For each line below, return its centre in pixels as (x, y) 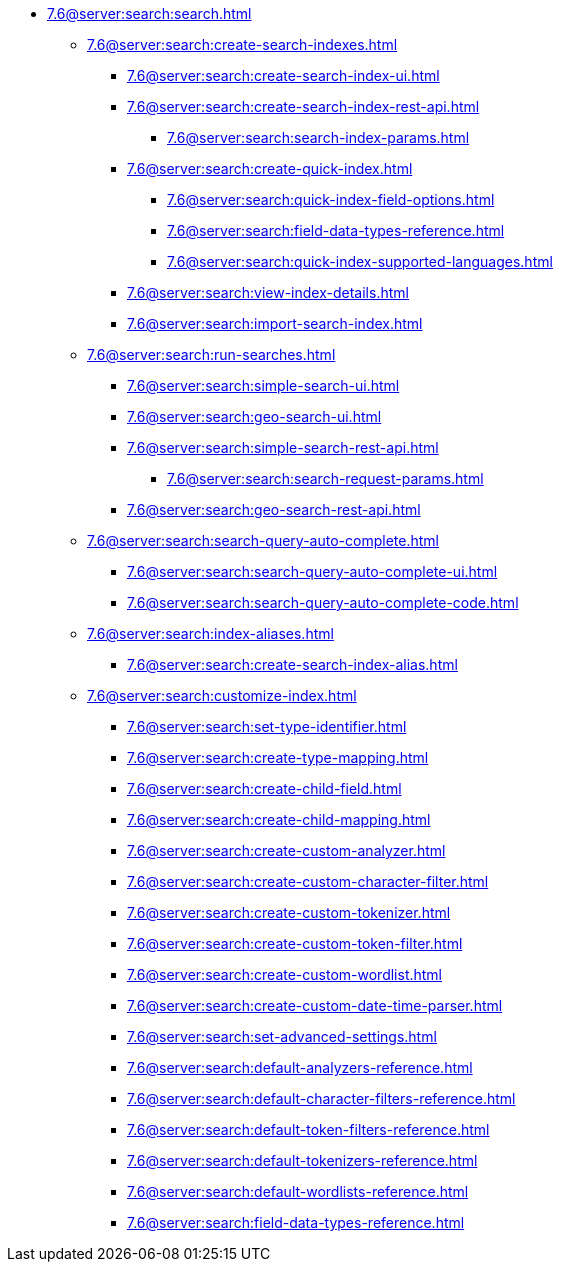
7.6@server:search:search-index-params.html (318, 137)
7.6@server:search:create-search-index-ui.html (283, 75)
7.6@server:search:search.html (149, 13)
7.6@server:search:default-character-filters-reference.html (321, 1098)
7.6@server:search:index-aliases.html (210, 633)
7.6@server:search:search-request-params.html (325, 478)
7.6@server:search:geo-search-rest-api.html (274, 509)
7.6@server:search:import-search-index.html (275, 323)
